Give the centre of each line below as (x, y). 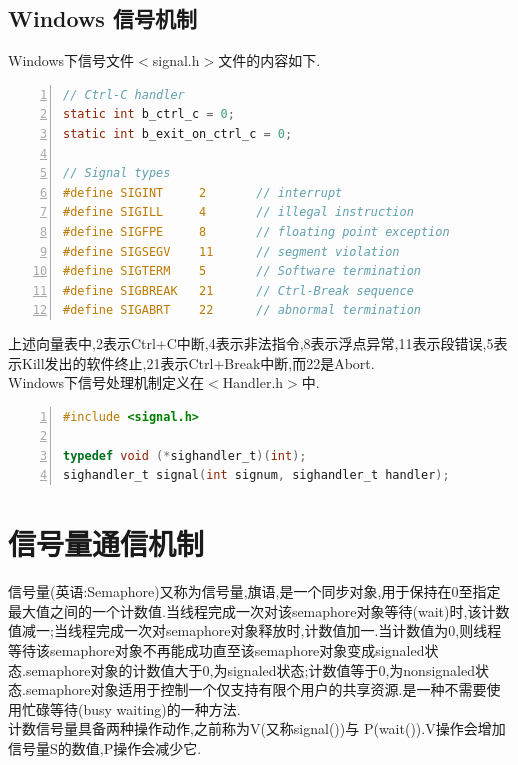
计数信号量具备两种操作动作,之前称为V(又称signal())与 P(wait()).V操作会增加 (257, 728)
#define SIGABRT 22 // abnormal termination (242, 310)
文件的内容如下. (269, 60)
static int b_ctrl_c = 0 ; (149, 114)
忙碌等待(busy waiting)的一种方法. (131, 708)
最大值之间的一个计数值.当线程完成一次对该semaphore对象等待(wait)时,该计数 (259, 610)
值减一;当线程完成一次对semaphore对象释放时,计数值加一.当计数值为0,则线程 (255, 630)
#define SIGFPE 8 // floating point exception (256, 231)
